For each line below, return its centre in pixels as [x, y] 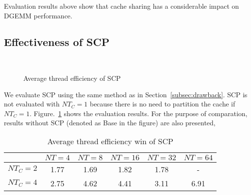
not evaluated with [32, 104]
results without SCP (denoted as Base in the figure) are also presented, [110, 123]
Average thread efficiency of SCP [72, 78]
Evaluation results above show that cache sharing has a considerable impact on [122, 6]
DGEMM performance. [38, 15]
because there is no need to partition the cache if [162, 104]
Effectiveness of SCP [57, 41]
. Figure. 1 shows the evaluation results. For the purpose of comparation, [138, 113]
